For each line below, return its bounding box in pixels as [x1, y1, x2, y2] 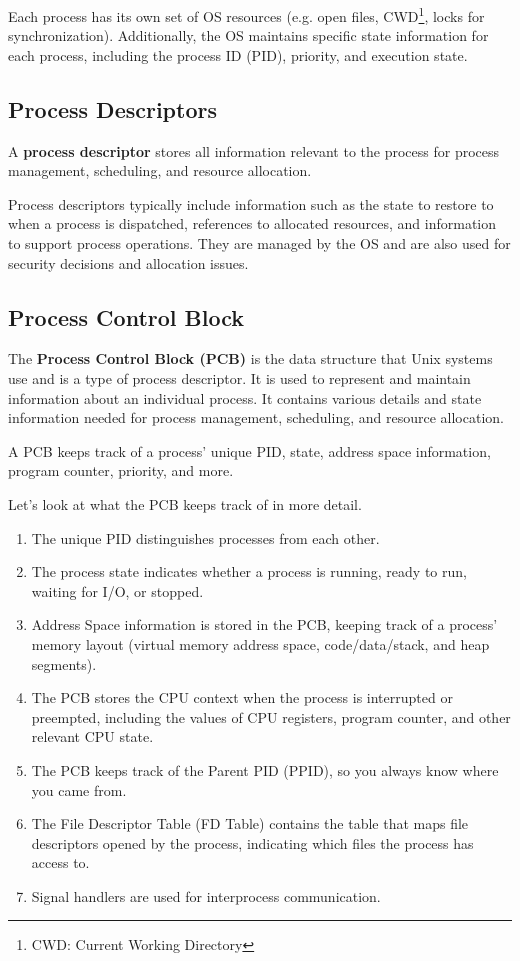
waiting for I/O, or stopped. [31, 580, 204, 601]
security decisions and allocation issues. [8, 252, 249, 273]
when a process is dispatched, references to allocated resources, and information [8, 213, 497, 234]
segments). [31, 653, 97, 674]
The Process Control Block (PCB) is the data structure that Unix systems [8, 348, 493, 369]
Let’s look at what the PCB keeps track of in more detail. [8, 493, 362, 514]
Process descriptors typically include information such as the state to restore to [8, 193, 494, 214]
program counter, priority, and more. [8, 460, 234, 481]
